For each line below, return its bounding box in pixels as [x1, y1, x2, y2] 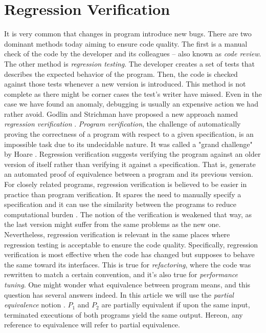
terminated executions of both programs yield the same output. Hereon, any [4, 309, 243, 320]
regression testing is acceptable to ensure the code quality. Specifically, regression [4, 239, 258, 249]
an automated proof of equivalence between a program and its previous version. [4, 169, 253, 179]
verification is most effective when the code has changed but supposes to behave [4, 249, 255, 260]
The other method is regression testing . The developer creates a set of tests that [4, 58, 255, 69]
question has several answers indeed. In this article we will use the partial [4, 289, 234, 300]
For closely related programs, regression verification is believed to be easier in [4, 179, 247, 190]
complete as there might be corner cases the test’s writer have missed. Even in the [4, 88, 262, 99]
